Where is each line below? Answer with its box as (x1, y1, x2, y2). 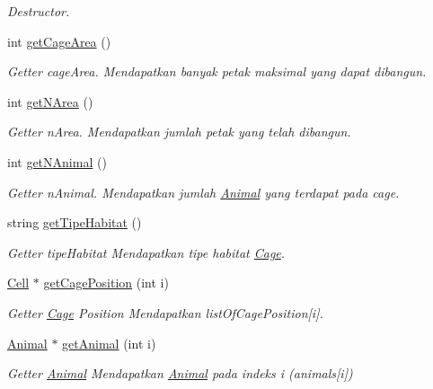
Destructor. (7, 2, 70, 20)
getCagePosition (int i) (43, 273, 169, 292)
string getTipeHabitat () (7, 213, 142, 232)
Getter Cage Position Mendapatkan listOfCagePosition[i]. (7, 303, 323, 322)
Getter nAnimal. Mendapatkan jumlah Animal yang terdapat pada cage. (7, 182, 400, 201)
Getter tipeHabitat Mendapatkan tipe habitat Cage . (7, 243, 286, 261)
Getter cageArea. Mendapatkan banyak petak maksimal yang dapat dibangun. (7, 62, 427, 81)
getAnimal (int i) (62, 333, 156, 352)
